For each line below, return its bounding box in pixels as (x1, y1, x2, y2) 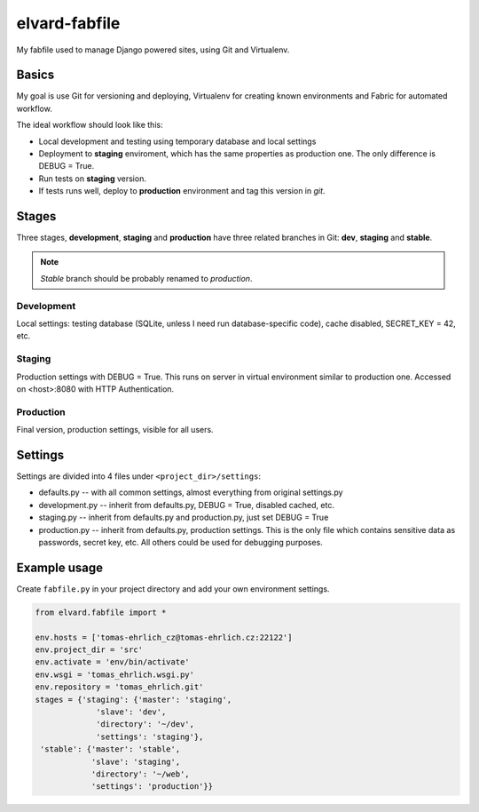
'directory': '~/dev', (96, 720, 195, 729)
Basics (16, 68, 55, 83)
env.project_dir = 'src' (35, 645, 144, 655)
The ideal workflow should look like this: (16, 120, 163, 131)
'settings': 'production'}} (90, 782, 213, 792)
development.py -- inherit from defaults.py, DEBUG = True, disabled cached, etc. (38, 499, 334, 510)
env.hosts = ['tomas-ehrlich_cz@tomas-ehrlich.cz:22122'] (35, 632, 293, 642)
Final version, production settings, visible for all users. (16, 425, 214, 435)
